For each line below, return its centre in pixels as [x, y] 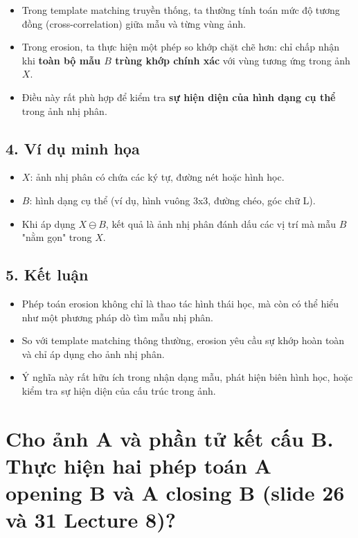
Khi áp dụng [48, 223]
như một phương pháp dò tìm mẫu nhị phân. [117, 317]
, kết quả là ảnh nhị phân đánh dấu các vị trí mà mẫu [221, 223]
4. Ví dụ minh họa [73, 148]
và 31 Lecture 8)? [91, 520]
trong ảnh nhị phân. [64, 110]
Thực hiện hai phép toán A [138, 465]
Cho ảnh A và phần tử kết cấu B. [170, 438]
